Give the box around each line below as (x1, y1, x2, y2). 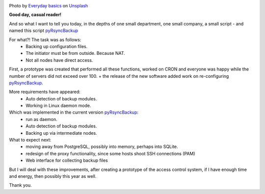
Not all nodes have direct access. (26, 57, 93, 63)
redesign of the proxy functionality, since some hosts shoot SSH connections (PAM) (26, 150, 196, 156)
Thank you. (9, 182, 32, 188)
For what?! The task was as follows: (9, 37, 81, 43)
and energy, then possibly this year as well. (9, 173, 97, 179)
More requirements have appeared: (9, 89, 80, 95)
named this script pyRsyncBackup (9, 27, 79, 34)
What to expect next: (9, 137, 52, 143)
